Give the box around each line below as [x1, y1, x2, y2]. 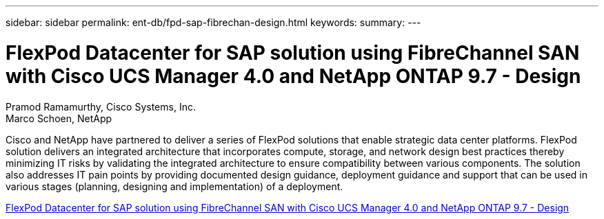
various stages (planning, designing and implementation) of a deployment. [6, 180, 343, 192]
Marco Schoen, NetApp [6, 112, 112, 124]
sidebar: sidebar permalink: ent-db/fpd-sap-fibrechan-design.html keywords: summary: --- [6, 16, 421, 28]
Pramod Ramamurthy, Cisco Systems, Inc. [6, 100, 196, 113]
